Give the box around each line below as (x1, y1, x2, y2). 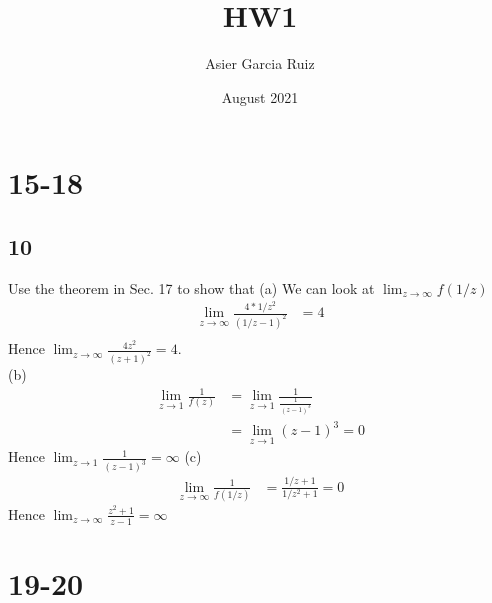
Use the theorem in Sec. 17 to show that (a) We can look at (8, 277, 375, 298)
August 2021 (221, 86, 299, 107)
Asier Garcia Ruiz (205, 53, 315, 74)
